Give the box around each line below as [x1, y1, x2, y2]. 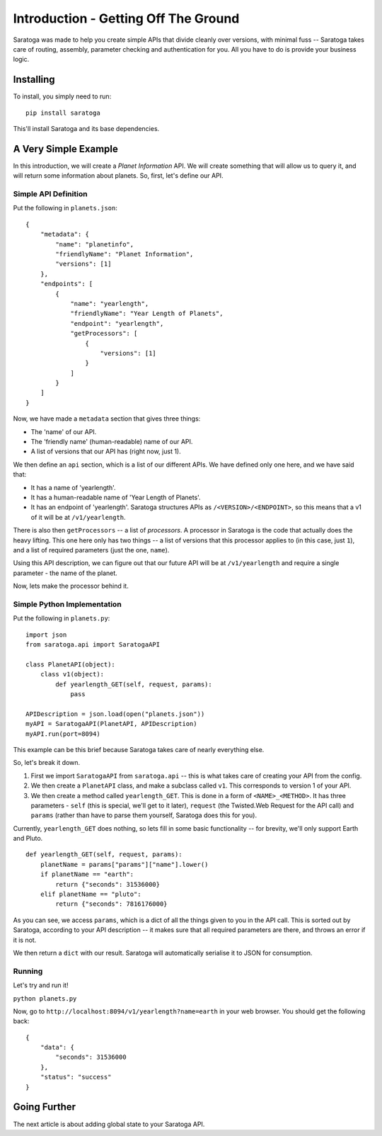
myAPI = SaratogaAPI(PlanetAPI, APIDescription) [25, 720, 197, 728]
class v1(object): [40, 670, 105, 678]
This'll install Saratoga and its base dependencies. [13, 125, 160, 133]
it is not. [13, 936, 37, 944]
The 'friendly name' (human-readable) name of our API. [30, 438, 193, 446]
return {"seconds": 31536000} [55, 880, 161, 888]
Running [13, 966, 43, 976]
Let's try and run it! [13, 981, 69, 989]
